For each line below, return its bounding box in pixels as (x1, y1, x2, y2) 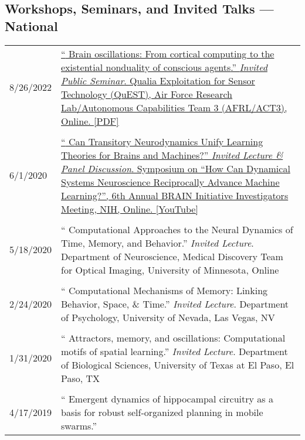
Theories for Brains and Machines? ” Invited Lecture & (61, 148, 283, 162)
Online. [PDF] (61, 114, 119, 128)
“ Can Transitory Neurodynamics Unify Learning (61, 134, 263, 148)
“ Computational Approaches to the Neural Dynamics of (61, 222, 293, 236)
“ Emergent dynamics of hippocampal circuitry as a (61, 391, 273, 405)
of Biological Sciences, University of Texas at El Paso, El (61, 357, 294, 371)
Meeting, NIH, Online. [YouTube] (61, 202, 198, 216)
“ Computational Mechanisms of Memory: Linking (61, 283, 268, 297)
